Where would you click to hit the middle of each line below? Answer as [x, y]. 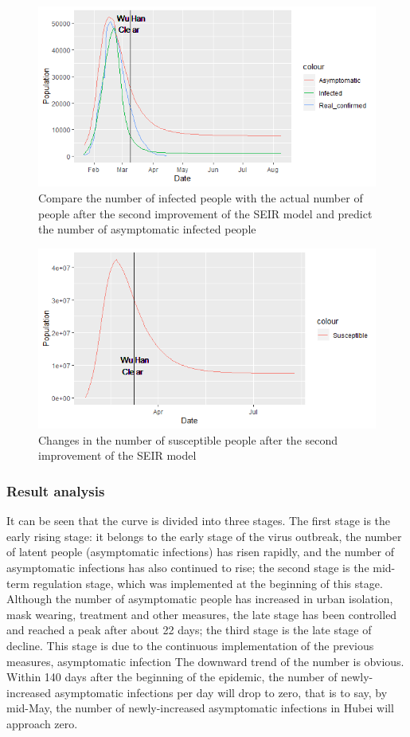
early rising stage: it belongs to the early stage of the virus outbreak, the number [204, 536]
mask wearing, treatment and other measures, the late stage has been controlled [202, 614]
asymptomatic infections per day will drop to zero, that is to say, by [221, 692]
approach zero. [42, 723]
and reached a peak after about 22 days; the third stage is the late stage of [189, 630]
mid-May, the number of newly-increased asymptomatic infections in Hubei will [200, 708]
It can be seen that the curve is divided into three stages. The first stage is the [199, 521]
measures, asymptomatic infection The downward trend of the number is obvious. [205, 661]
